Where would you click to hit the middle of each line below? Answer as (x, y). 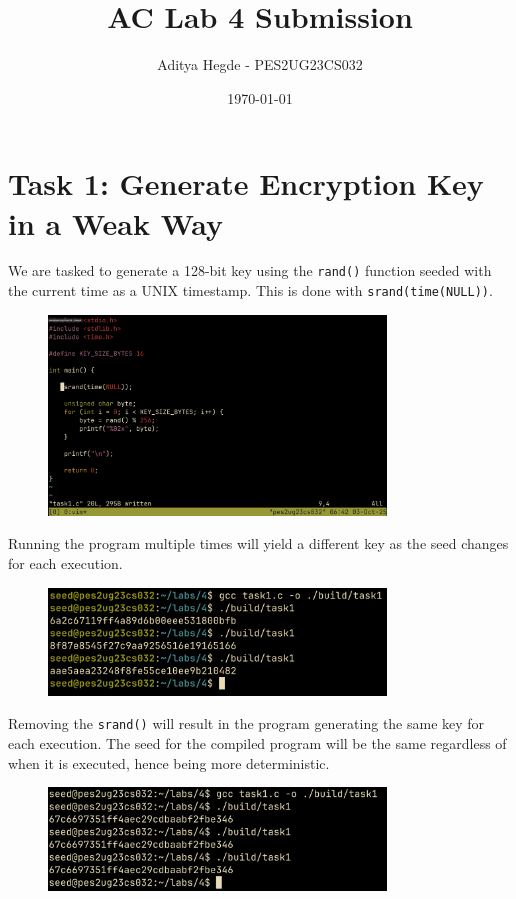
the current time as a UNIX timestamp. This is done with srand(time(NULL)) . (250, 290)
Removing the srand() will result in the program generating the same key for (246, 723)
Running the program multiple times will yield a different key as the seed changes (258, 543)
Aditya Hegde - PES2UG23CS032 (260, 64)
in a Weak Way (116, 222)
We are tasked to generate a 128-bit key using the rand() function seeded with (250, 270)
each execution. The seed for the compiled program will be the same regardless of (257, 743)
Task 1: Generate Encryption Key (246, 183)
